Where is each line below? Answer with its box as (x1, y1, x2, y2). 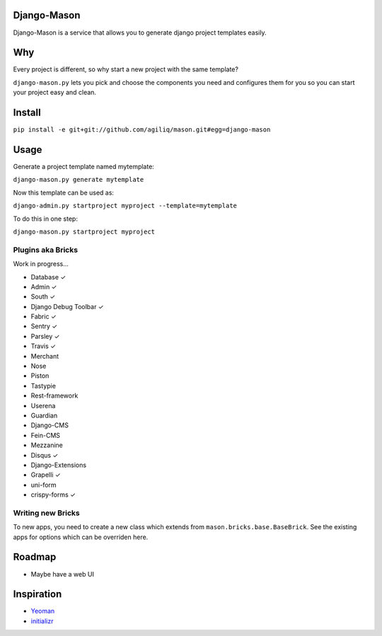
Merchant (30, 352, 59, 360)
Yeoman (30, 607, 55, 615)
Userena (30, 401, 56, 410)
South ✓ (30, 292, 56, 301)
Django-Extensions (30, 461, 87, 469)
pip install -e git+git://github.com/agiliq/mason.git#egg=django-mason (13, 126, 271, 134)
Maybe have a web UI (30, 569, 95, 578)
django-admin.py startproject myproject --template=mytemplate (13, 202, 237, 210)
